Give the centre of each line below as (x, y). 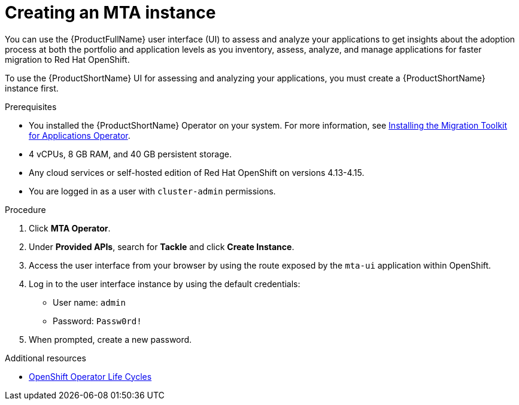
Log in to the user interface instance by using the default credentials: (165, 284)
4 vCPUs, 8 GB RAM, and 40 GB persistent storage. (130, 154)
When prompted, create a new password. (110, 339)
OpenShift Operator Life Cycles (90, 376)
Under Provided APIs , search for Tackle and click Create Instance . (162, 246)
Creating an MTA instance (110, 13)
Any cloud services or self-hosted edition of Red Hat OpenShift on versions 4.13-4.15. (197, 172)
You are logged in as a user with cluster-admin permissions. (152, 191)
